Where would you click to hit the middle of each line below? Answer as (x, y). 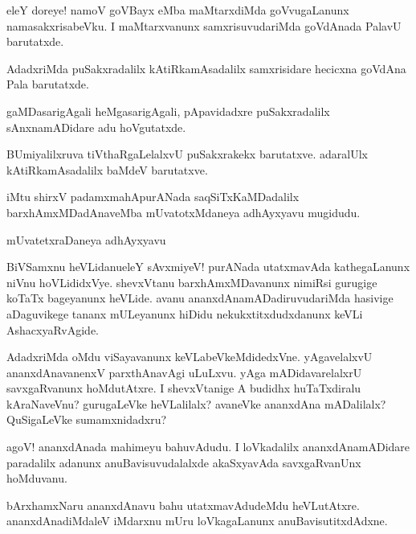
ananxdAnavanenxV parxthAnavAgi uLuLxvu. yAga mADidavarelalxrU (184, 372)
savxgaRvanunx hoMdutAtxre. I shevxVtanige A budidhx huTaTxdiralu (184, 388)
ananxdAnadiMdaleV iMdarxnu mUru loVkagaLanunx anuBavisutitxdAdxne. (197, 521)
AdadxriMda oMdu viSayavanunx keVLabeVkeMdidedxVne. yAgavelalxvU (190, 357)
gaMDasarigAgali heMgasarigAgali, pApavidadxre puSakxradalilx (168, 111)
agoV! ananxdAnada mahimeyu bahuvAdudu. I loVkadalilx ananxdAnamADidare (208, 447)
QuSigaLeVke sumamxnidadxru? (87, 419)
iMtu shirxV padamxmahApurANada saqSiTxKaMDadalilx (153, 197)
